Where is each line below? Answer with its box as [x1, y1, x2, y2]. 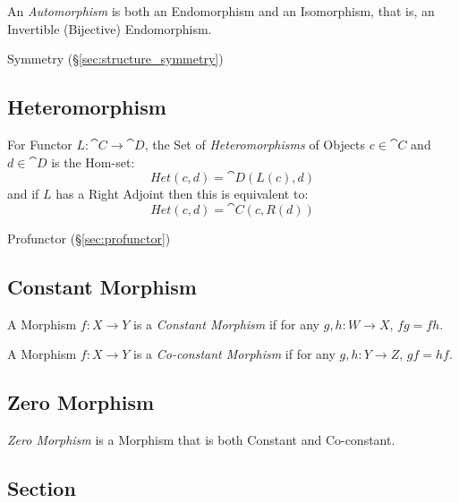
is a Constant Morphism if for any [133, 314, 320, 333]
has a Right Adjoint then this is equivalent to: [55, 184, 309, 203]
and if [7, 184, 39, 203]
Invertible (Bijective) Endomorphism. [7, 19, 212, 38]
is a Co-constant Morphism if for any [133, 345, 336, 363]
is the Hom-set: [51, 152, 135, 171]
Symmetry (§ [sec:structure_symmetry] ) [7, 49, 224, 68]
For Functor [7, 134, 72, 153]
